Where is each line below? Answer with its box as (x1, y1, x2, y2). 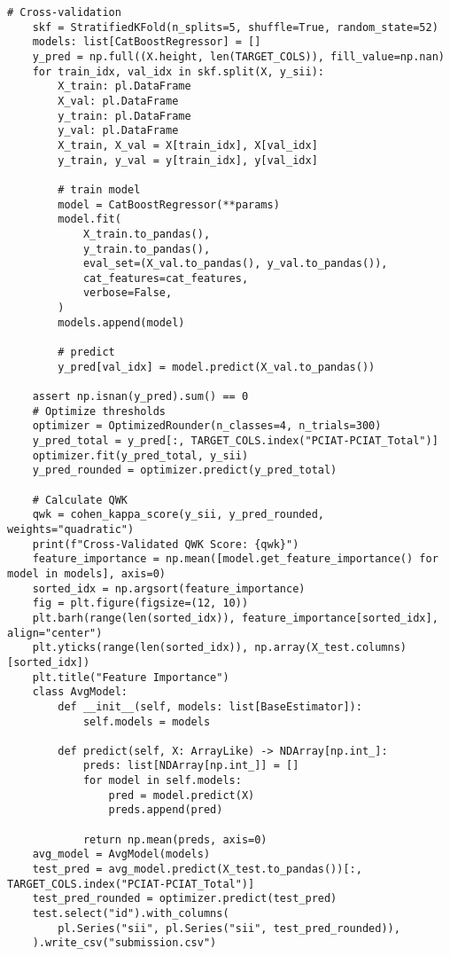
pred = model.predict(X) (108, 788, 255, 802)
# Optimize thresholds (32, 404, 166, 418)
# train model (58, 183, 141, 196)
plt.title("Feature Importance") (32, 670, 229, 684)
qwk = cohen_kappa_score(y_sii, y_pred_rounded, (32, 508, 324, 521)
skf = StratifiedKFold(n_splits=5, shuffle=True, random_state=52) (32, 20, 438, 34)
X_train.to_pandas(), (82, 227, 211, 240)
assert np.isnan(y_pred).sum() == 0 (32, 390, 249, 404)
